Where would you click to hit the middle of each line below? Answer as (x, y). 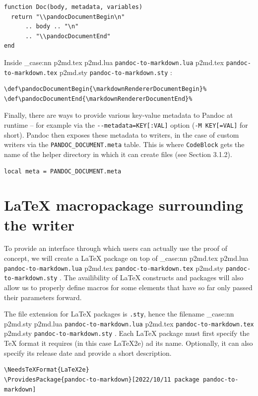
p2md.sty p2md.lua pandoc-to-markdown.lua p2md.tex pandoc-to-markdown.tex (129, 323)
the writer (39, 224)
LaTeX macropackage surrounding (124, 205)
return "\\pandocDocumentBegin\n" (68, 17)
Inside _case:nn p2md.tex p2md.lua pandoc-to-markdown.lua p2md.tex (114, 62)
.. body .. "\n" (52, 27)
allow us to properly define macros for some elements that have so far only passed (128, 287)
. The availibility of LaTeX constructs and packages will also (152, 277)
